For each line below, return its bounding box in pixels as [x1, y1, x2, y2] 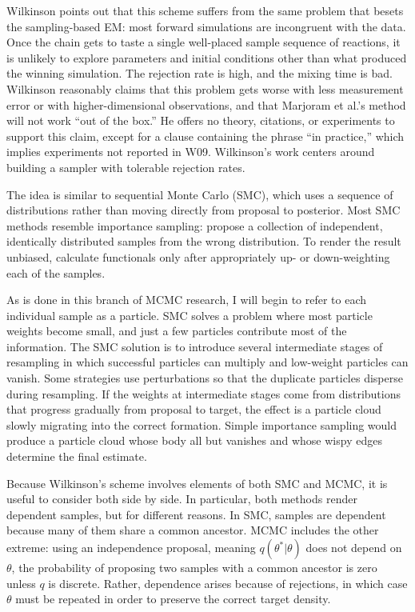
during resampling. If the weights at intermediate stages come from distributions [6, 385, 401, 402]
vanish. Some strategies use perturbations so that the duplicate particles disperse [6, 370, 403, 386]
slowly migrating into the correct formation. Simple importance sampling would [6, 416, 397, 433]
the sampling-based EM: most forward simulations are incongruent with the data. [6, 18, 406, 34]
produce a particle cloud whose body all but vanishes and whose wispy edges [6, 432, 382, 449]
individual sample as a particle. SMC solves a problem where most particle [6, 306, 373, 323]
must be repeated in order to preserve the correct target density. [15, 590, 331, 607]
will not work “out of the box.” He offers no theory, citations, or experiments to [6, 112, 395, 129]
